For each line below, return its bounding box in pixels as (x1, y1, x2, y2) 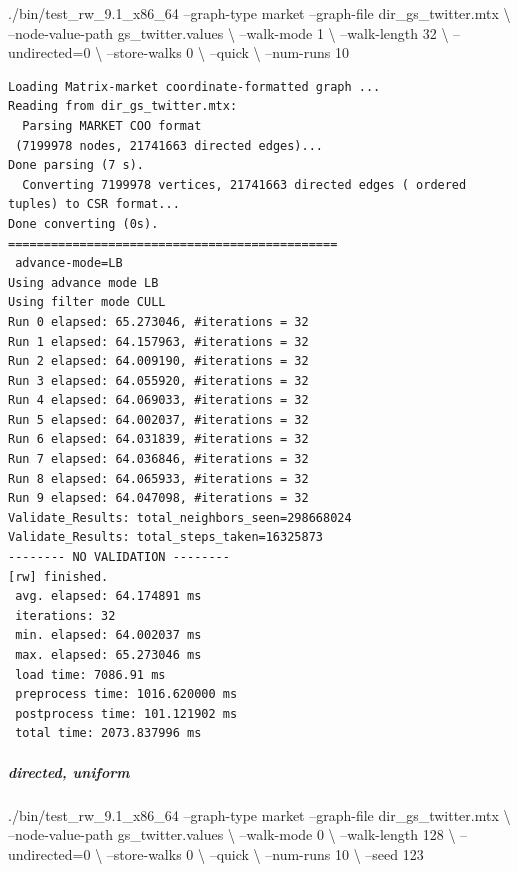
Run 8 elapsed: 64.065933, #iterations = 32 (8, 471, 309, 486)
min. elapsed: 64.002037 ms (15, 628, 202, 643)
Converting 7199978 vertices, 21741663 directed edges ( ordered (22, 177, 467, 192)
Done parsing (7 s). (8, 158, 145, 173)
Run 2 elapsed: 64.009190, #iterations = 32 (8, 354, 309, 369)
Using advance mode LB (8, 275, 159, 290)
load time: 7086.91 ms (15, 667, 166, 682)
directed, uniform (8, 761, 130, 782)
